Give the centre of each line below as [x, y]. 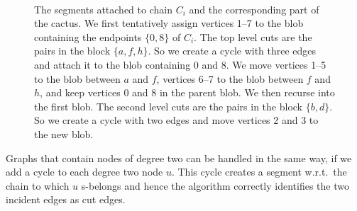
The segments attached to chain [103, 9]
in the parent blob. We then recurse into [247, 92]
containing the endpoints [88, 36]
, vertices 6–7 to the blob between [230, 78]
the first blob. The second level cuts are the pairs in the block [169, 106]
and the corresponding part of [254, 9]
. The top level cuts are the [253, 36]
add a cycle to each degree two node [84, 172]
